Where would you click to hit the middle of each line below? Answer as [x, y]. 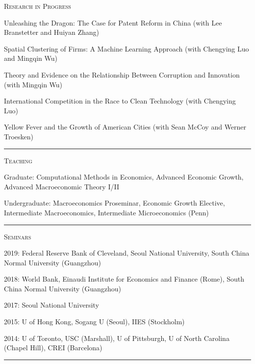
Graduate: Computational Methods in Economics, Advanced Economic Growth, [124, 177]
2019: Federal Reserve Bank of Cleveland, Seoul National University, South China [127, 253]
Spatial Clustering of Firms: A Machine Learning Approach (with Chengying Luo [127, 48]
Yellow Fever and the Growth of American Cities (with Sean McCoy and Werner [125, 127]
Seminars [18, 236]
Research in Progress [38, 6]
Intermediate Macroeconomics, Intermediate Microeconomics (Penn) [106, 212]
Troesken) [19, 136]
